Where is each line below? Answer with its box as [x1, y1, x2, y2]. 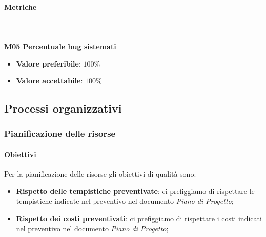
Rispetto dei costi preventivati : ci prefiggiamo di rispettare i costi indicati [16, 212, 262, 223]
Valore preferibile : [16, 58, 81, 69]
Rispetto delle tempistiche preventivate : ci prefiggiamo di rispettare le [16, 185, 255, 196]
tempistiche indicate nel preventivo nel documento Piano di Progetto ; [16, 196, 234, 206]
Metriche [4, 1, 37, 12]
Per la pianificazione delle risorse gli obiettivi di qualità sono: [4, 168, 196, 179]
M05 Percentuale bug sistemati [4, 40, 116, 51]
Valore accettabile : [16, 75, 83, 86]
